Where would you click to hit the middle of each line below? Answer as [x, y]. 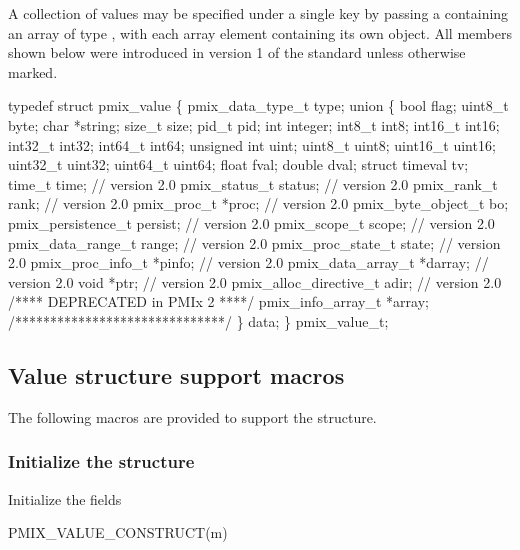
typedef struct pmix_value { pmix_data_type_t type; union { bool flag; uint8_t [258, 105]
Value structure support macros [176, 374]
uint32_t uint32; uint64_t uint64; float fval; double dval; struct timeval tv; [238, 164]
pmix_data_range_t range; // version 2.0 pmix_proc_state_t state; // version [254, 242]
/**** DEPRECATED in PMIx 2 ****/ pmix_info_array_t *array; [218, 301]
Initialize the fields [65, 498]
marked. [33, 71]
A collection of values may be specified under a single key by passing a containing [258, 13]
